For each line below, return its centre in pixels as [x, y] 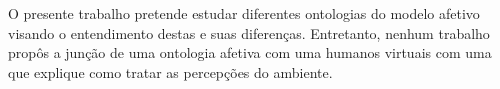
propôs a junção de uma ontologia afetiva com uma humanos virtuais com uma [250, 52]
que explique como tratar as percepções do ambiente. [170, 71]
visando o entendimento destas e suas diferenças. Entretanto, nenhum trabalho [249, 32]
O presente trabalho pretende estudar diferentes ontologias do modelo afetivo [244, 13]
